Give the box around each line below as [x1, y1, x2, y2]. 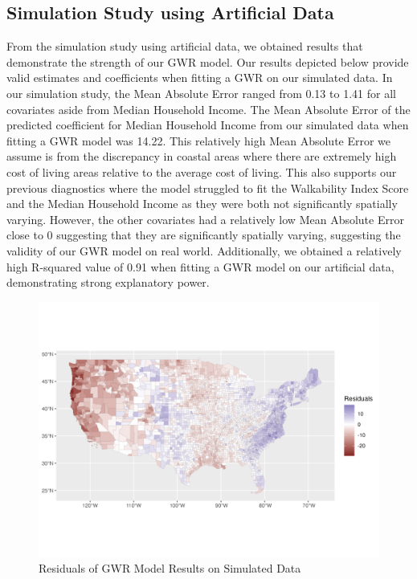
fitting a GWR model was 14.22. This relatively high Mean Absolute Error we [6, 132, 391, 149]
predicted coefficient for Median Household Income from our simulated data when [6, 116, 409, 133]
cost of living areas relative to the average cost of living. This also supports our [6, 163, 397, 180]
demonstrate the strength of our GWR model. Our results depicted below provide [6, 53, 409, 70]
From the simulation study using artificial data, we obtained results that [6, 38, 363, 55]
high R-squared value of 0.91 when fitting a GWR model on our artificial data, [6, 258, 395, 275]
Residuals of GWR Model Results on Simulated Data [39, 560, 301, 577]
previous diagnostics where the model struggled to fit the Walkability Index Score [6, 179, 409, 196]
